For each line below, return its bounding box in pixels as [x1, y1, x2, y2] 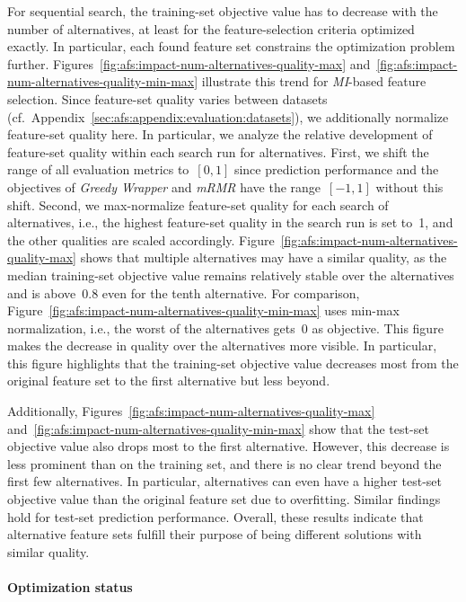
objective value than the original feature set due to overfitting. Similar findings [7, 490, 441, 509]
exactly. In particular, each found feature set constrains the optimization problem [7, 37, 455, 56]
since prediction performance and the [233, 160, 439, 179]
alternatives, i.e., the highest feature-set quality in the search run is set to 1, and [7, 213, 453, 232]
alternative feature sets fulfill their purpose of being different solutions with [7, 525, 422, 544]
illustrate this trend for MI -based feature [201, 72, 426, 91]
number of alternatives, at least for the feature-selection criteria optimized [7, 19, 415, 38]
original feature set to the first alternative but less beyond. [7, 371, 330, 390]
